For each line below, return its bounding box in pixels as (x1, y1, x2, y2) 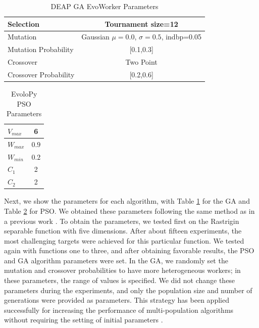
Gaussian (81, 31, 110, 42)
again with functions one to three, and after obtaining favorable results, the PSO (4, 245, 254, 256)
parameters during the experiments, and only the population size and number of (4, 285, 252, 295)
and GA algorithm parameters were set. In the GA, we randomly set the (4, 255, 228, 265)
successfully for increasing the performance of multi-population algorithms (4, 304, 234, 315)
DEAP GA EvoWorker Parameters (50, 1, 159, 11)
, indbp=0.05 (161, 31, 201, 42)
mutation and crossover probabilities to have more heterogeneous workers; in (4, 265, 241, 275)
